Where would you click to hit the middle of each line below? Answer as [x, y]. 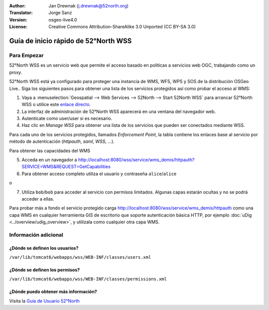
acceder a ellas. [38, 199]
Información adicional [36, 235]
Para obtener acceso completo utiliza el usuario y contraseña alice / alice [99, 174]
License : [18, 27]
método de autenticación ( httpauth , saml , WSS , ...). [62, 141]
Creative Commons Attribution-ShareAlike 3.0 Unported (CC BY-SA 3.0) [122, 27]
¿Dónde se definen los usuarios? [44, 248]
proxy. [16, 72]
